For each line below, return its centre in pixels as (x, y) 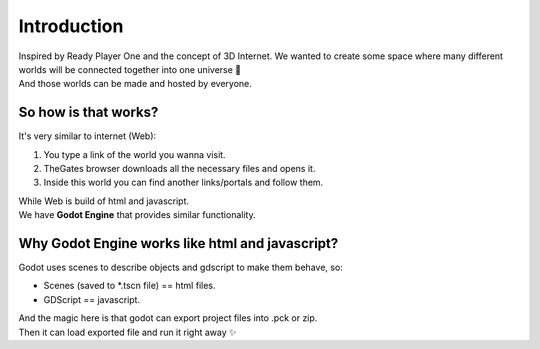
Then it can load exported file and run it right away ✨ (127, 332)
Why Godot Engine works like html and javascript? (178, 243)
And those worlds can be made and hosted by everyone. (135, 84)
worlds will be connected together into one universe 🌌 (130, 69)
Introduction (71, 26)
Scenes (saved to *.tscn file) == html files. (129, 286)
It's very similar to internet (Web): (87, 136)
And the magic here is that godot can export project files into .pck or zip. (168, 318)
